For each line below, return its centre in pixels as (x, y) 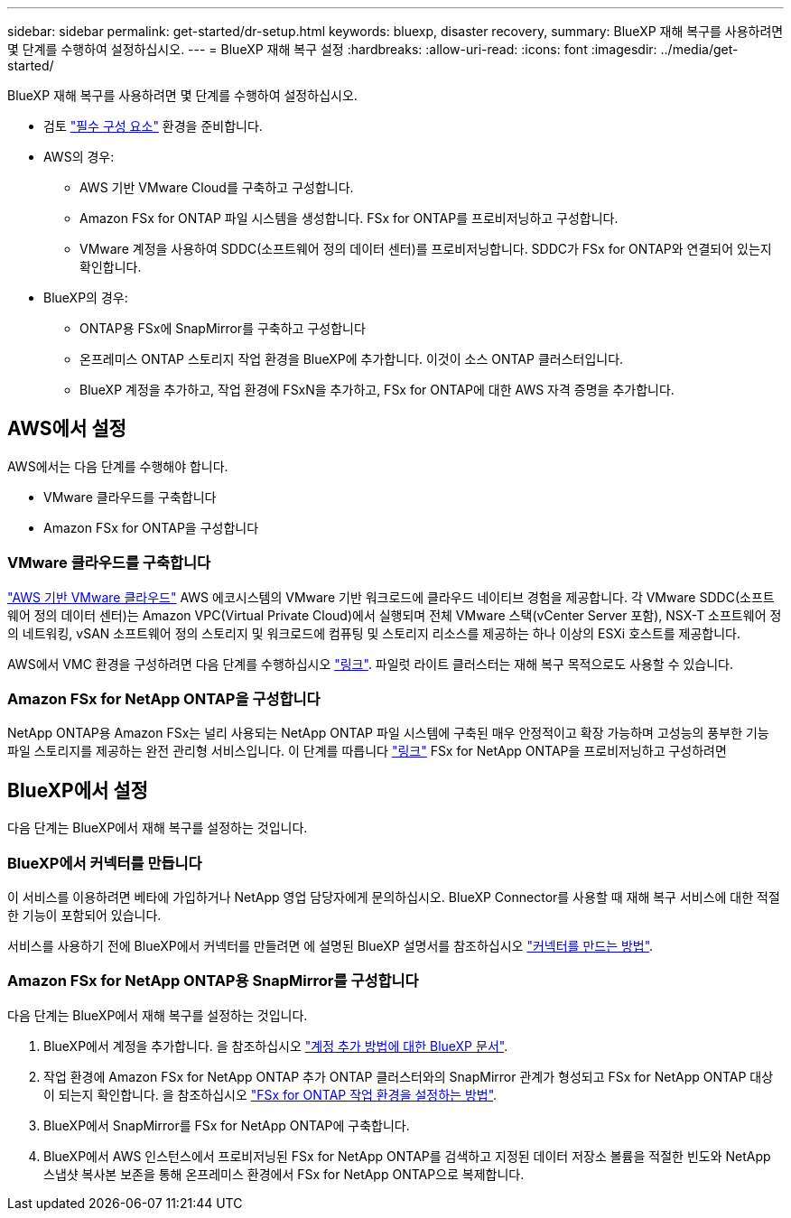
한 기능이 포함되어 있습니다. (84, 915)
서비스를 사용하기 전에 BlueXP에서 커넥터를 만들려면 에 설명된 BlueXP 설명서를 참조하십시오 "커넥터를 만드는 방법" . (330, 945)
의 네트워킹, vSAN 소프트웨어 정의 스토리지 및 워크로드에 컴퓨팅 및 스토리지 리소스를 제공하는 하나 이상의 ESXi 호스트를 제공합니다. (374, 633)
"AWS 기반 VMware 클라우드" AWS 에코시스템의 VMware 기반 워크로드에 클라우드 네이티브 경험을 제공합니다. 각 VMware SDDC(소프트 (391, 597)
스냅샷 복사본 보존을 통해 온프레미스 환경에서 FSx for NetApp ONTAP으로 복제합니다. (284, 1174)
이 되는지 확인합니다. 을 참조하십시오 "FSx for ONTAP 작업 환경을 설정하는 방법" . (270, 1094)
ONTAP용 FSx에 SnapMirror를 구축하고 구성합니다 (223, 328)
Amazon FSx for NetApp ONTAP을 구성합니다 (164, 698)
